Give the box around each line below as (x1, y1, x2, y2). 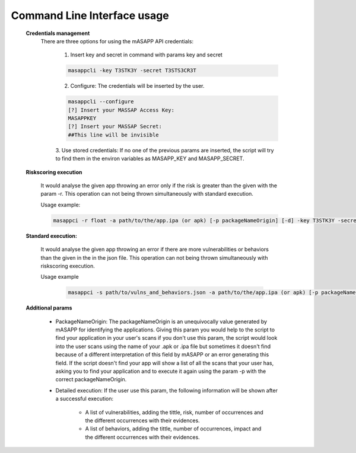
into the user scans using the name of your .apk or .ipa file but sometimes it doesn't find (55, 343, 271, 350)
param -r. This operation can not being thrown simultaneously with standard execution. (40, 190, 253, 197)
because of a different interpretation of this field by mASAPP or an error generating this (55, 351, 269, 358)
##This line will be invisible (68, 131, 160, 138)
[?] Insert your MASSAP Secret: (68, 123, 163, 130)
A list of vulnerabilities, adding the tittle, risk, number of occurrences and (85, 409, 263, 416)
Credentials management (26, 30, 90, 37)
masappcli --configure (68, 98, 134, 105)
